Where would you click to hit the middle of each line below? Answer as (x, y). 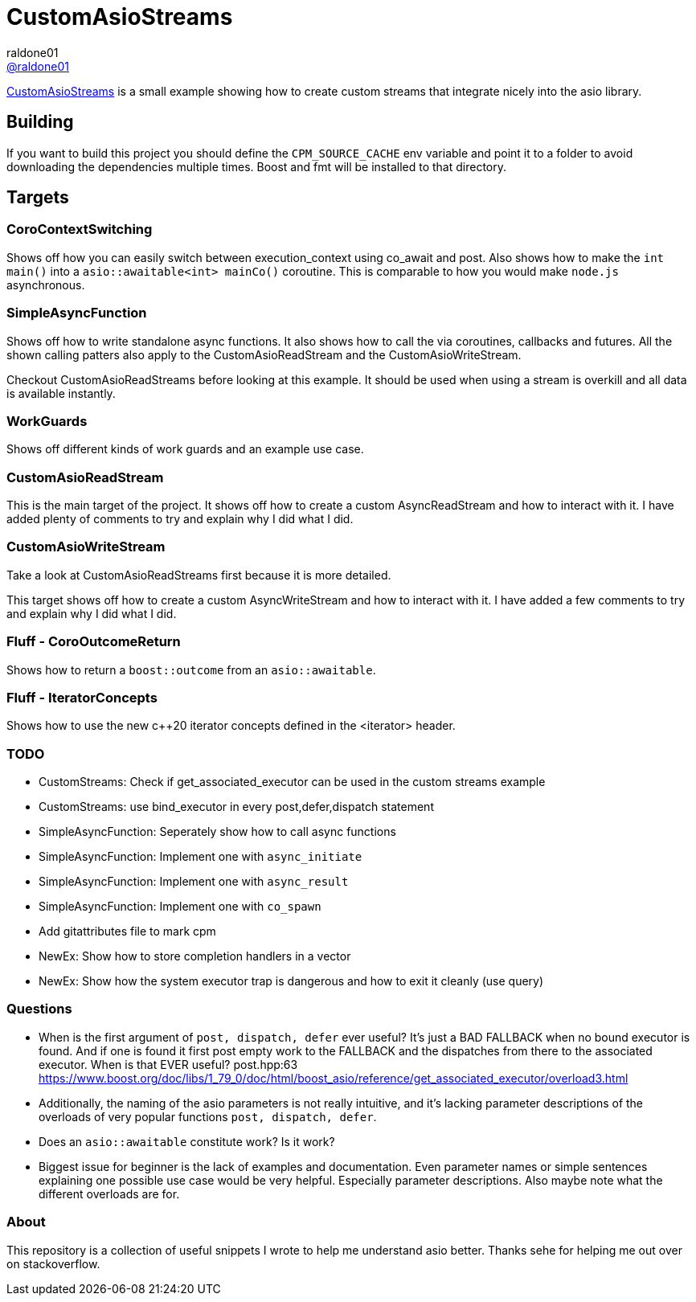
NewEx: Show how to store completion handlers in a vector (195, 956)
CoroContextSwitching (80, 229)
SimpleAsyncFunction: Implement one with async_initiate (201, 857)
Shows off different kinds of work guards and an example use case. (185, 449)
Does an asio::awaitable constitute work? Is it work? (187, 1141)
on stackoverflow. (53, 1263)
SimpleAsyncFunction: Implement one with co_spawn (180, 907)
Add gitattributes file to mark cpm (127, 931)
